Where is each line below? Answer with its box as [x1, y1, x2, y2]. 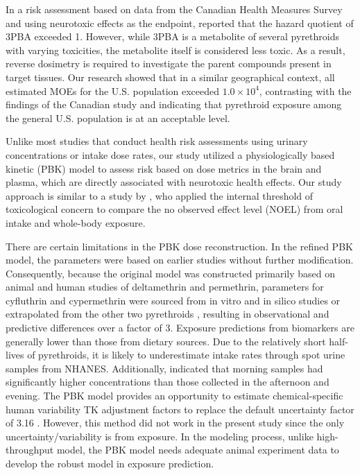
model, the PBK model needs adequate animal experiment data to [56, 442, 339, 457]
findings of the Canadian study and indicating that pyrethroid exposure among [6, 97, 342, 112]
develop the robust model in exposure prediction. [6, 456, 214, 470]
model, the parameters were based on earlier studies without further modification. [6, 252, 354, 267]
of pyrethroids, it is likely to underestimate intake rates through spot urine [27, 347, 345, 362]
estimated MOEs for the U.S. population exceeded [6, 83, 220, 98]
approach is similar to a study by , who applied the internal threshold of [6, 188, 314, 202]
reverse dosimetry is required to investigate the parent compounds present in [6, 56, 332, 71]
